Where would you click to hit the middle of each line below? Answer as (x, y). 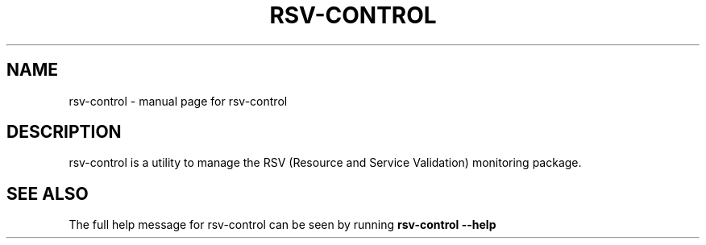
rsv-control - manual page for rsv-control (178, 101)
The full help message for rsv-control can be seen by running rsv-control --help (282, 225)
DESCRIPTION (64, 132)
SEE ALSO (48, 193)
